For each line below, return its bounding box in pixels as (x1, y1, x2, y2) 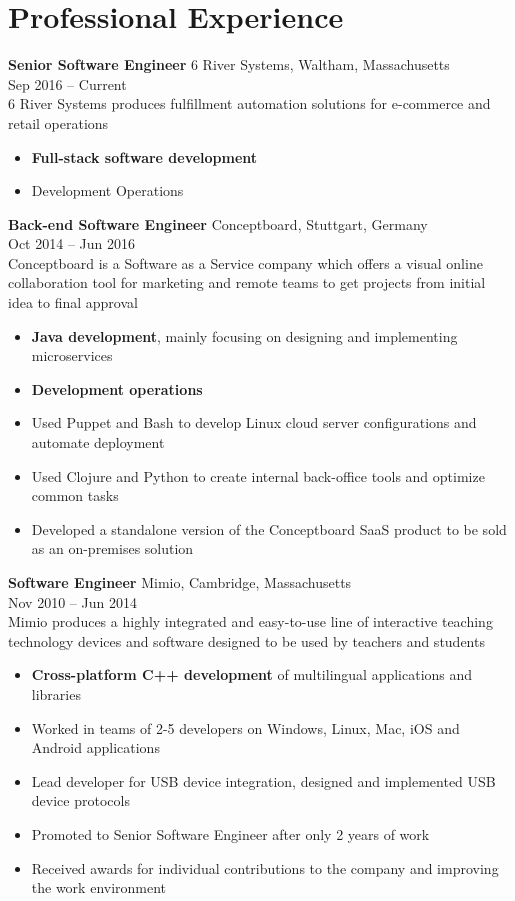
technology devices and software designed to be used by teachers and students (8, 630, 485, 651)
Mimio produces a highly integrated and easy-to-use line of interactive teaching (8, 611, 493, 632)
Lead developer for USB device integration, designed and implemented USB (31, 770, 496, 791)
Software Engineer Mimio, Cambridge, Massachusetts (8, 572, 352, 592)
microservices (31, 345, 113, 366)
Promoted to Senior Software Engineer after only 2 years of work (31, 823, 430, 844)
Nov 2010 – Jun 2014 (8, 591, 137, 612)
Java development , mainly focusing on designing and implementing (31, 325, 458, 346)
